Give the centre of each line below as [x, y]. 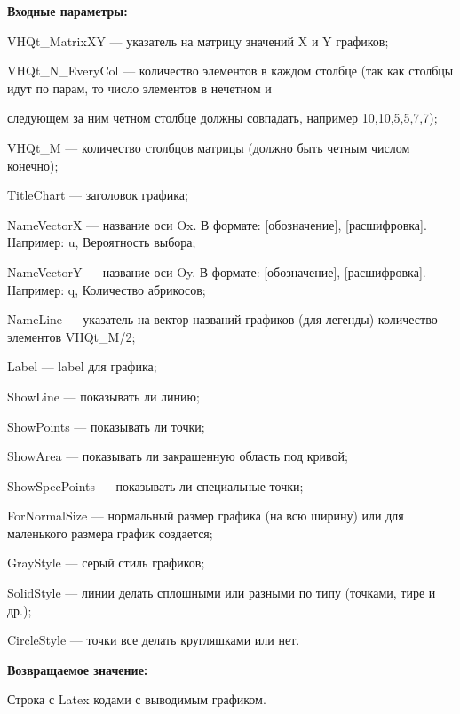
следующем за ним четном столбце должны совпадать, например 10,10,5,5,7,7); [222, 118]
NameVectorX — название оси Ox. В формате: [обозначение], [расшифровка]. [217, 224]
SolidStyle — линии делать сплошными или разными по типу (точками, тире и [222, 593]
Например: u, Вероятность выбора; [102, 242]
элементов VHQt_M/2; [71, 336]
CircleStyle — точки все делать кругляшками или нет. [154, 640]
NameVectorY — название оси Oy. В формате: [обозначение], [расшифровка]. [217, 271]
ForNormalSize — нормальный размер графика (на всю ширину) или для [206, 516]
